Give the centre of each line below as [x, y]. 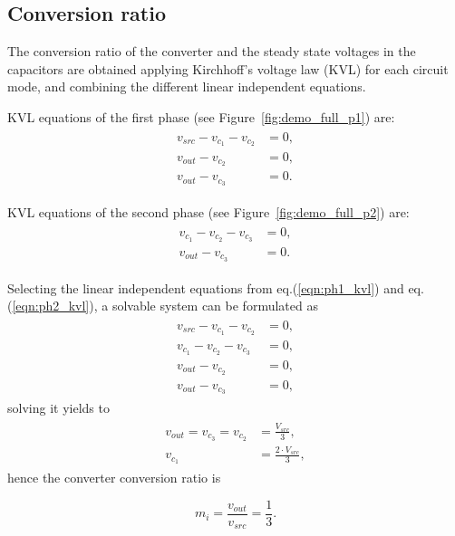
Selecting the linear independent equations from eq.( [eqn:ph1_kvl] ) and [206, 287]
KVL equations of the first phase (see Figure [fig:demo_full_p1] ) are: [201, 116]
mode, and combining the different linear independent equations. [187, 86]
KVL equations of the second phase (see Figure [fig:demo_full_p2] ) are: [208, 212]
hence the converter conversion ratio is [114, 478]
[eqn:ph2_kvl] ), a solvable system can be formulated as [165, 306]
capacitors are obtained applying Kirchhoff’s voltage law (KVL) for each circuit [228, 68]
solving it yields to [58, 408]
